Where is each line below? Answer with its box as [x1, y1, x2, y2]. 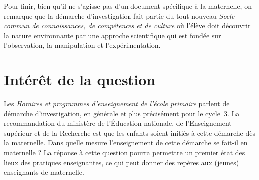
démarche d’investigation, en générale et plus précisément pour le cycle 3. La [4, 108, 240, 118]
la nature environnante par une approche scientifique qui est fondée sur [4, 30, 221, 40]
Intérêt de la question [4, 69, 156, 90]
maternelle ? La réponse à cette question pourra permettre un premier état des [4, 147, 245, 158]
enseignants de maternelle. [4, 167, 84, 177]
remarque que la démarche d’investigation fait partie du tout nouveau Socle [4, 10, 235, 21]
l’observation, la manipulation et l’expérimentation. [4, 40, 161, 50]
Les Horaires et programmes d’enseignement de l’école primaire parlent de [4, 98, 230, 109]
